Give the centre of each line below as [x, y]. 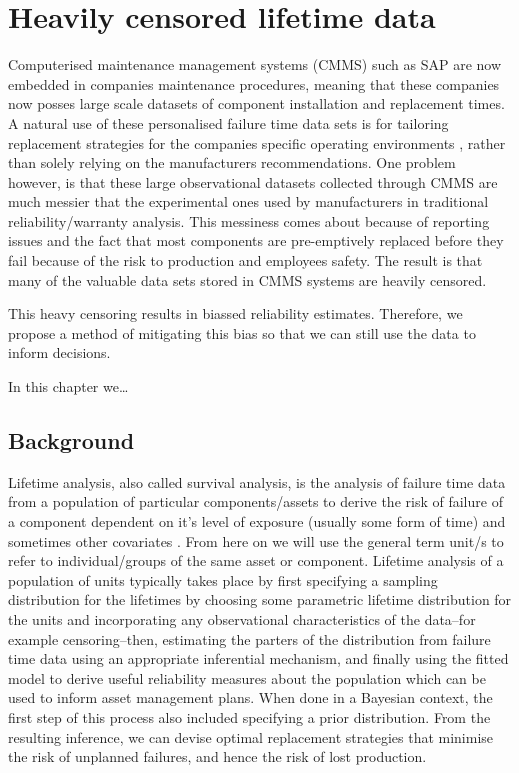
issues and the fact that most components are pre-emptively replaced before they [256, 240]
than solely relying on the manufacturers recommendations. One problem [232, 162]
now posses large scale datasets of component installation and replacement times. [256, 103]
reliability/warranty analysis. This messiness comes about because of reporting [249, 220]
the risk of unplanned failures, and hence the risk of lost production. [217, 756]
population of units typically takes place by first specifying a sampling [223, 579]
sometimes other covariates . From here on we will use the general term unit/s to [256, 540]
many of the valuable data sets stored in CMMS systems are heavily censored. [247, 279]
